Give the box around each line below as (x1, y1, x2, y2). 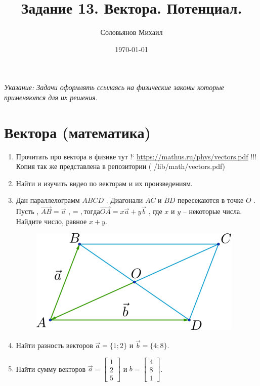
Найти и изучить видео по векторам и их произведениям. (16, 178, 193, 188)
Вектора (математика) (4, 121, 151, 142)
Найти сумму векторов (16, 363, 86, 374)
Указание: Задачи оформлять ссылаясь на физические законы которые (4, 82, 224, 93)
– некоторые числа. (183, 206, 242, 217)
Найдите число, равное (16, 216, 87, 226)
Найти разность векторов (16, 340, 93, 351)
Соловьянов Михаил (100, 27, 163, 37)
